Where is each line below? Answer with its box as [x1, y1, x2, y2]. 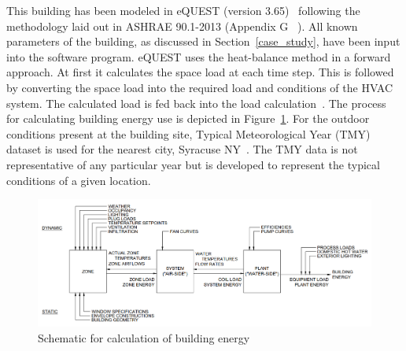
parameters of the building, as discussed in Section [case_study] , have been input [6, 33, 400, 50]
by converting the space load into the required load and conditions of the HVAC [6, 79, 393, 95]
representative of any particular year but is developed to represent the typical [6, 156, 380, 172]
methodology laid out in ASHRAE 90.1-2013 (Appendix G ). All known [6, 17, 358, 34]
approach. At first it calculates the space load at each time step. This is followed [6, 64, 394, 80]
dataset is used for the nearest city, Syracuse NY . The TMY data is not [6, 141, 358, 157]
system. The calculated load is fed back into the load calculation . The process [6, 94, 386, 111]
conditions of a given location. [6, 172, 151, 188]
